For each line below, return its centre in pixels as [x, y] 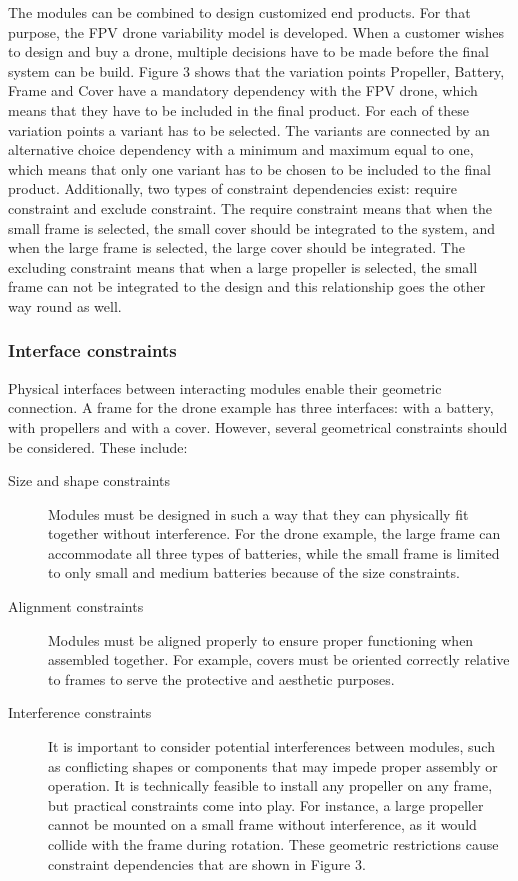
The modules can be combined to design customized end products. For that [239, 12]
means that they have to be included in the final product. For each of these [238, 109]
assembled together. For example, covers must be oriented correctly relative [279, 659]
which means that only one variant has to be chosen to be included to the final [249, 168]
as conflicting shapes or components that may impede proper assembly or [273, 765]
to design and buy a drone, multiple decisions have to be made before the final [248, 51]
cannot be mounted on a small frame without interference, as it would [262, 824]
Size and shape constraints [89, 480]
